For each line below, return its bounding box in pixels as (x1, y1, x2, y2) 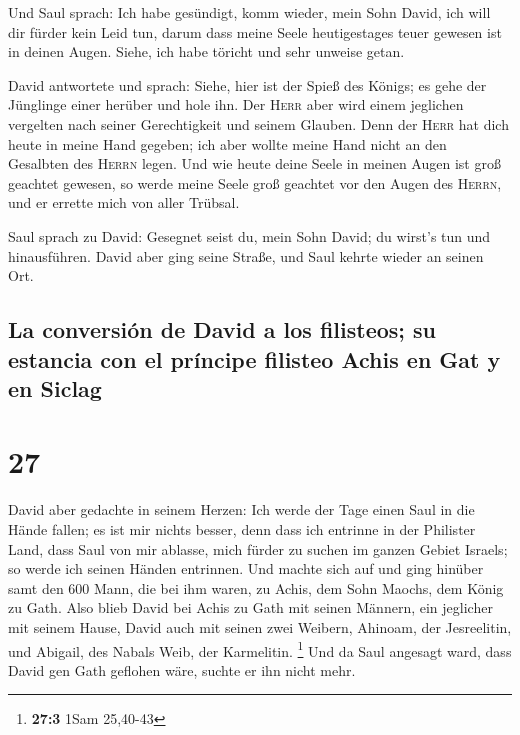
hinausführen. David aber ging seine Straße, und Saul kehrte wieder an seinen (8, 245, 484, 266)
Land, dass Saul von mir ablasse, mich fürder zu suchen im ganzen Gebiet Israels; (8, 538, 508, 559)
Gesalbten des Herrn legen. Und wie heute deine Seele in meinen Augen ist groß (8, 153, 501, 174)
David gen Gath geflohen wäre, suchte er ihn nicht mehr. (8, 659, 356, 680)
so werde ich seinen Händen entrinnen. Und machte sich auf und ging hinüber (8, 558, 484, 579)
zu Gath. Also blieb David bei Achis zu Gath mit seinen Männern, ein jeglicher (8, 597, 493, 618)
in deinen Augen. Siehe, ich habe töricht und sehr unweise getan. (8, 41, 405, 62)
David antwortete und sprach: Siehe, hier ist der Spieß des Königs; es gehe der (8, 74, 487, 95)
